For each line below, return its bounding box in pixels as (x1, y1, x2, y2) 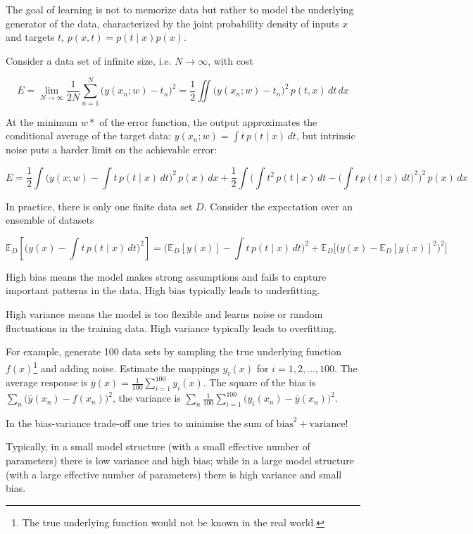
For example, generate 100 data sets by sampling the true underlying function (6, 344, 341, 359)
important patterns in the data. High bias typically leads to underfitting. (6, 283, 320, 298)
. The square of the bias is (203, 375, 316, 390)
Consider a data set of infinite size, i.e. (6, 53, 172, 68)
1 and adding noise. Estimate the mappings (33, 358, 220, 375)
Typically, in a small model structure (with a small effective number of (6, 439, 310, 454)
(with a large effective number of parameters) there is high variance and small (6, 466, 342, 481)
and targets (6, 30, 55, 44)
